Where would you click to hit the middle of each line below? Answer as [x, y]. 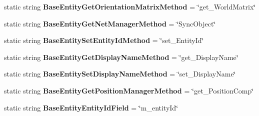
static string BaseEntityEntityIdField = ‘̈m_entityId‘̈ [91, 107]
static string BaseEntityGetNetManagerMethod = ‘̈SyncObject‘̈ [110, 23]
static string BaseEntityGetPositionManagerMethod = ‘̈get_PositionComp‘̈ [129, 90]
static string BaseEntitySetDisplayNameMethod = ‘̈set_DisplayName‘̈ [120, 74]
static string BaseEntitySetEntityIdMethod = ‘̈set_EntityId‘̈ [104, 40]
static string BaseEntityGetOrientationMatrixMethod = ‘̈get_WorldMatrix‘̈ [130, 6]
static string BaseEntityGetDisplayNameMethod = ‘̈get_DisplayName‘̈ [121, 57]
